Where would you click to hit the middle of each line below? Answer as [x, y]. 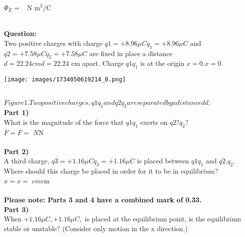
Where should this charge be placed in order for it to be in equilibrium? [111, 171]
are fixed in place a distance [131, 53]
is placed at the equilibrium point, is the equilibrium [163, 219]
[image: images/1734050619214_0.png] [65, 80]
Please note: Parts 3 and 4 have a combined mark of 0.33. [103, 199]
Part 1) [16, 112]
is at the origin [162, 63]
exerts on [154, 122]
